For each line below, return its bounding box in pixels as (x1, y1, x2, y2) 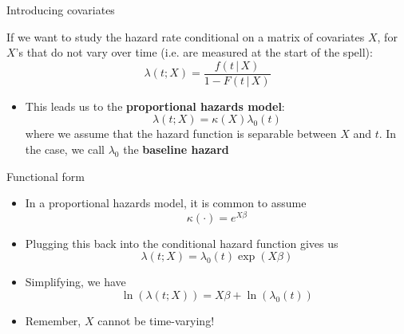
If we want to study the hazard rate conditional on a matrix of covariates (6, 28, 365, 45)
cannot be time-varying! (97, 312, 215, 329)
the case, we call (25, 141, 105, 158)
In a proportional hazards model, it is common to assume (25, 195, 307, 211)
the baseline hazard (123, 141, 229, 158)
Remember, (25, 312, 81, 329)
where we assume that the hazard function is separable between (25, 125, 337, 142)
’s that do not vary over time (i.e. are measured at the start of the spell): (15, 44, 373, 61)
